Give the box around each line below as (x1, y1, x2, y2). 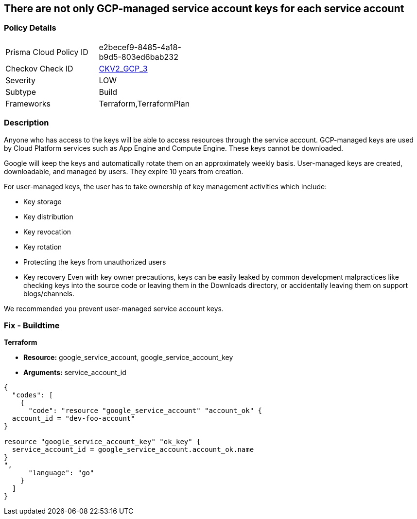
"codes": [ (12, 391, 53, 399)
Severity (5, 75, 35, 85)
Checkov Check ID (5, 63, 73, 73)
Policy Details (4, 23, 56, 33)
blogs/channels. (23, 289, 75, 298)
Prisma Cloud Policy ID (5, 47, 88, 57)
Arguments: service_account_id (23, 368, 126, 377)
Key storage (23, 197, 62, 206)
